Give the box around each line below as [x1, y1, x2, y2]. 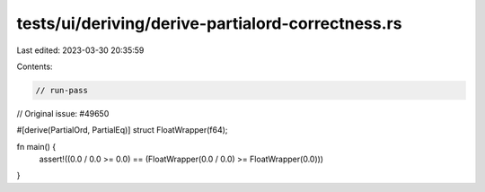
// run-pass [35, 85, 89, 95]
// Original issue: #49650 [16, 108, 110, 118]
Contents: [16, 61, 53, 72]
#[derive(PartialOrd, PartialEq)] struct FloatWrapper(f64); [16, 125, 228, 135]
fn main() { [16, 141, 57, 152]
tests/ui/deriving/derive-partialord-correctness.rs [16, 13, 402, 33]
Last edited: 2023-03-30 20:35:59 [16, 45, 145, 56]
